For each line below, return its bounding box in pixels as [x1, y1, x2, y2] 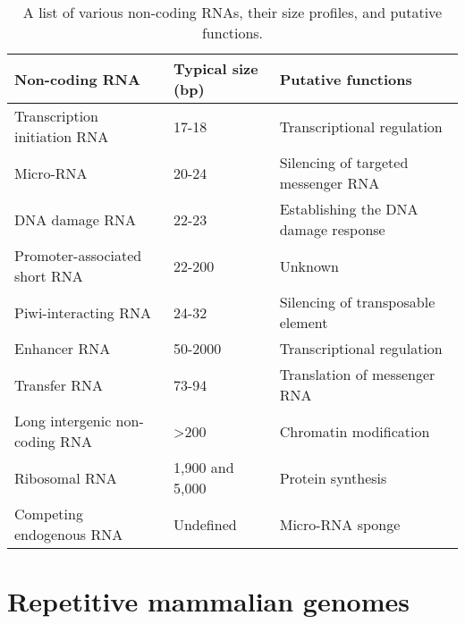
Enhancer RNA [14, 338, 111, 358]
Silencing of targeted [279, 152, 409, 173]
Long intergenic [14, 410, 112, 431]
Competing [14, 503, 83, 524]
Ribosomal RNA [14, 467, 117, 488]
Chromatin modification [279, 420, 430, 442]
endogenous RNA [14, 524, 123, 544]
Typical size [173, 58, 258, 79]
